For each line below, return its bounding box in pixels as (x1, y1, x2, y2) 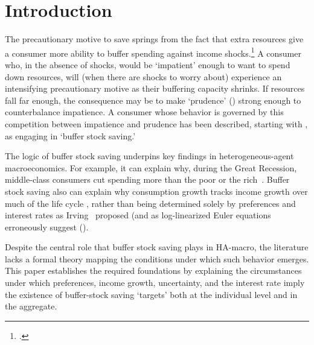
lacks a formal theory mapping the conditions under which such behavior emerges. (5, 252, 309, 265)
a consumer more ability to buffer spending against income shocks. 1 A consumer (5, 45, 301, 59)
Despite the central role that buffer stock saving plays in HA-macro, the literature (5, 241, 309, 253)
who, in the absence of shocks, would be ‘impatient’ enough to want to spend (5, 58, 290, 71)
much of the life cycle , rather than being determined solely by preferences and (5, 197, 296, 209)
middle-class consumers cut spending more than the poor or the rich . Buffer (5, 173, 290, 186)
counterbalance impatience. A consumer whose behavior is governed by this (5, 106, 284, 118)
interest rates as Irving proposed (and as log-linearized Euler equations (5, 209, 271, 221)
